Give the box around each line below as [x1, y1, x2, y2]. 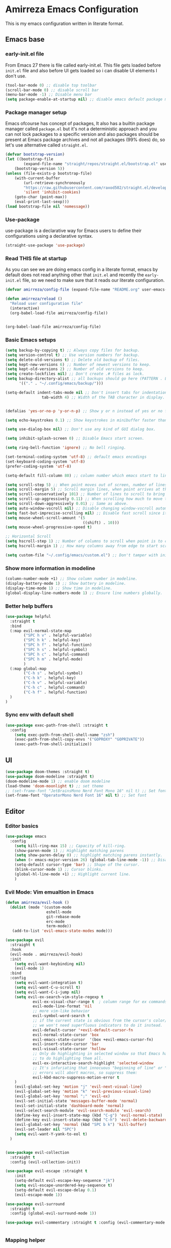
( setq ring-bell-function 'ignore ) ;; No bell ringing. [5, 445, 126, 450]
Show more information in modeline [5, 564, 96, 572]
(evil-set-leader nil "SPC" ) [14, 1127, 76, 1132]
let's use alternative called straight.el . [5, 142, 88, 148]
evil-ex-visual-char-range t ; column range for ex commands [32, 999, 167, 1004]
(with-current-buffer [14, 176, 60, 181]
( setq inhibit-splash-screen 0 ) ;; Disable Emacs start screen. [5, 436, 145, 441]
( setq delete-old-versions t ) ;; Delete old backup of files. [5, 357, 140, 362]
